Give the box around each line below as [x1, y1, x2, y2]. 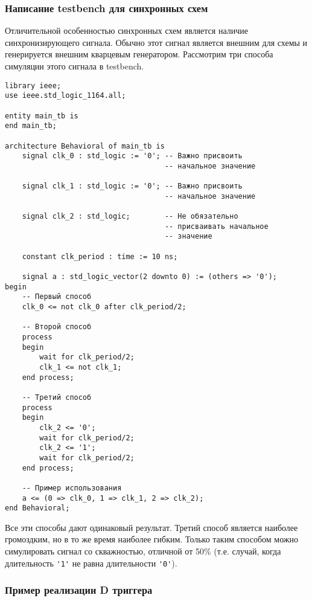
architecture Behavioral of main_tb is [5, 141, 165, 150]
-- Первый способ [22, 292, 92, 301]
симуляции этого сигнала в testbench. [5, 60, 144, 72]
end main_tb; [5, 121, 57, 130]
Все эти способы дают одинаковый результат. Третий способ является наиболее [5, 521, 298, 533]
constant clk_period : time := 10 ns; [22, 252, 178, 261]
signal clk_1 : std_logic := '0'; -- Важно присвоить [22, 182, 243, 191]
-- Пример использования [22, 483, 122, 492]
